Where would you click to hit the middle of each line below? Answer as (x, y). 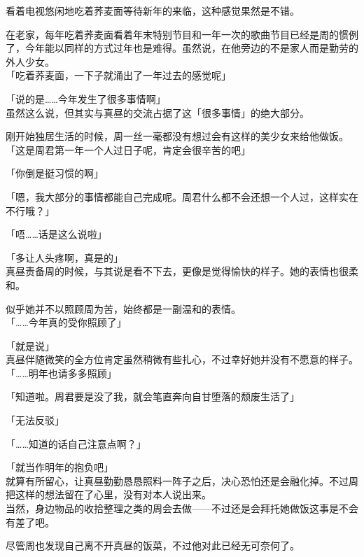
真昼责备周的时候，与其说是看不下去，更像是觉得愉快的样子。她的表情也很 (177, 271)
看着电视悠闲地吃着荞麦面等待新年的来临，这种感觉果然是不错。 (153, 10)
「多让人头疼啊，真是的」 (64, 257)
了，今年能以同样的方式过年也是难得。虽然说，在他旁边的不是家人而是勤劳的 (182, 48)
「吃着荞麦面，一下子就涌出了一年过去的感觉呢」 (118, 75)
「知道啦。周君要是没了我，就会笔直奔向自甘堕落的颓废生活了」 (153, 396)
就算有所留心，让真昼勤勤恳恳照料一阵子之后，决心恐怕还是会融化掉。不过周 (182, 480)
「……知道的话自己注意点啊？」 (76, 443)
